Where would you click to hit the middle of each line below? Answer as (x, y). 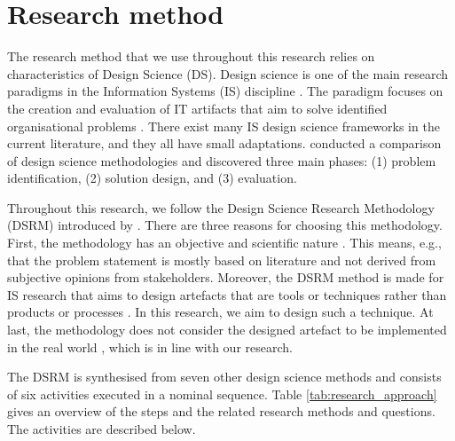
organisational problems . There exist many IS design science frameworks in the (224, 126)
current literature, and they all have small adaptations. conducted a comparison (224, 143)
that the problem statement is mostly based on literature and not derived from (222, 260)
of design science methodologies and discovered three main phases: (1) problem (222, 160)
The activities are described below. (102, 429)
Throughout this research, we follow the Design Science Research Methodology (221, 207)
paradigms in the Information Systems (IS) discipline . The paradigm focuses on (225, 91)
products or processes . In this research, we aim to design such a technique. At (220, 312)
